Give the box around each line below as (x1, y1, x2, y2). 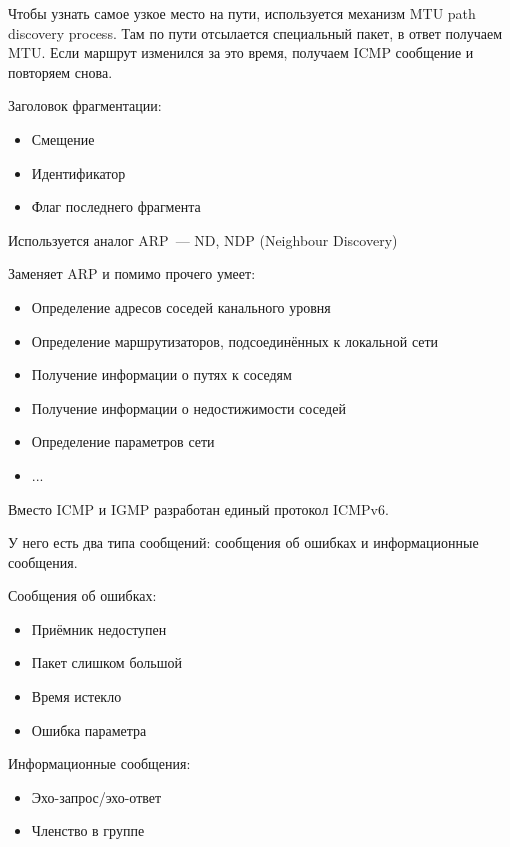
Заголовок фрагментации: (8, 95, 162, 116)
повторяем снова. (8, 61, 113, 82)
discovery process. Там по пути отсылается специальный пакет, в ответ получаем (8, 22, 503, 43)
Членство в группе (31, 820, 145, 841)
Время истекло (31, 686, 122, 707)
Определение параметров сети (31, 431, 215, 452)
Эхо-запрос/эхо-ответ (31, 786, 162, 807)
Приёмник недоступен (31, 618, 167, 639)
